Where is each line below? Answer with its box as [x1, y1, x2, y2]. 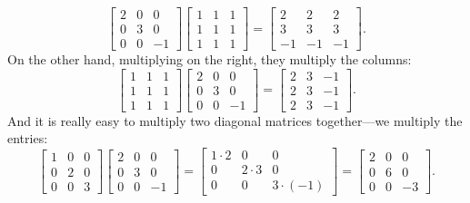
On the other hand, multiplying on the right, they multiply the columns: [7, 50, 412, 69]
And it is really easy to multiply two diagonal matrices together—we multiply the [7, 111, 463, 130]
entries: [7, 129, 48, 148]
